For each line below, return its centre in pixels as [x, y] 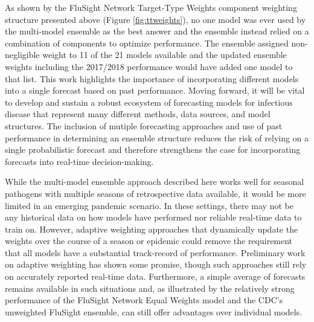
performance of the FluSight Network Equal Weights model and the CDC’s [144, 300]
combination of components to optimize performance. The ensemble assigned [147, 43]
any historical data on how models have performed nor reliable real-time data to [153, 217]
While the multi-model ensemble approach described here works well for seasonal [155, 182]
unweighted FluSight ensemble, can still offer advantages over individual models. [154, 311]
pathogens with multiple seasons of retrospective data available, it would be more [155, 193]
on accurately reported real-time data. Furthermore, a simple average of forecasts [155, 276]
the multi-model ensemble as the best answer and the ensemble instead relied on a [157, 31]
